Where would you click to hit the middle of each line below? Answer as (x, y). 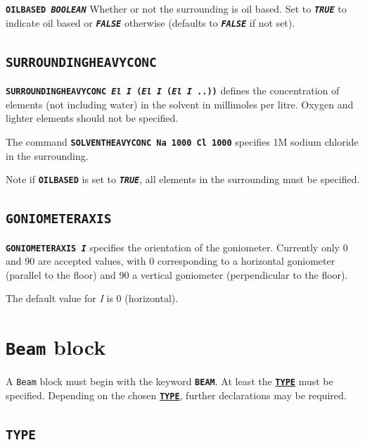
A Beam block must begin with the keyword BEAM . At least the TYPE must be (169, 381)
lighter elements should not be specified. (92, 118)
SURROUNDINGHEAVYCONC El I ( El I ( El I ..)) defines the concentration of (173, 90)
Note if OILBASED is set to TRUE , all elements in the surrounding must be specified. (183, 179)
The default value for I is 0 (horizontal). (92, 298)
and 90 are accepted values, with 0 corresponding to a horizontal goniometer (171, 261)
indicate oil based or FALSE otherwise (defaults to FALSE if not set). (151, 22)
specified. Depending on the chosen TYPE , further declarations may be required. (176, 395)
